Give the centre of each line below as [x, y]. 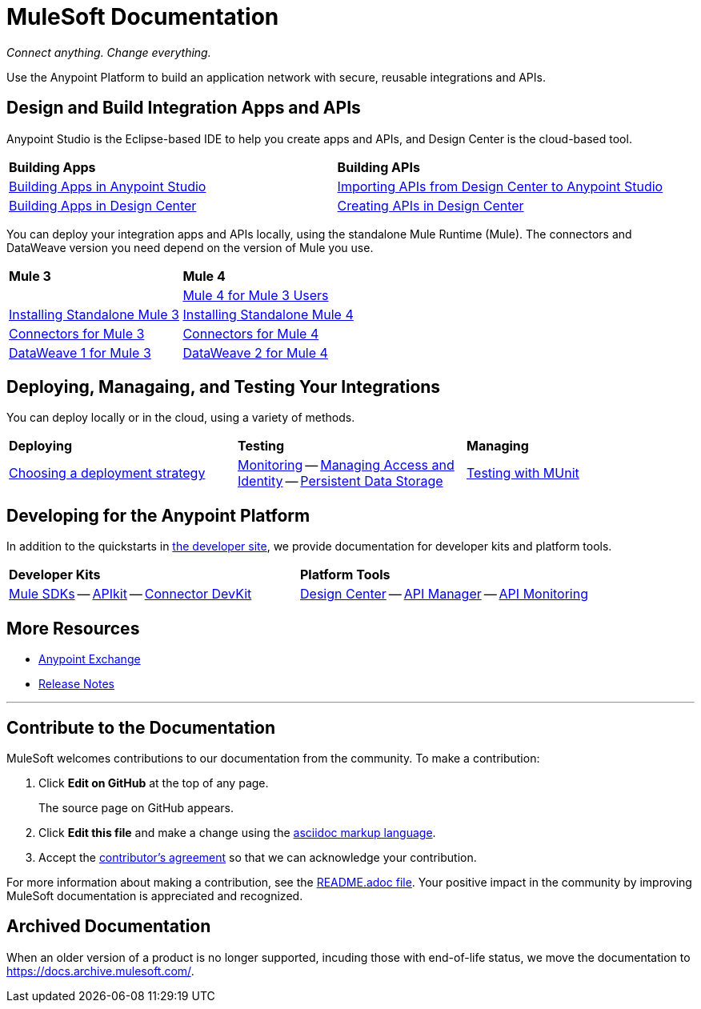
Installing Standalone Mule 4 [268, 314]
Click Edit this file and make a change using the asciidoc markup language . [237, 832]
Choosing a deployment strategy [107, 473]
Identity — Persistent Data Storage [340, 481]
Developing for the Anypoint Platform [158, 515]
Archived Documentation [109, 927]
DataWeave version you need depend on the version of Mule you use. [190, 247]
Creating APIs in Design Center [431, 205]
